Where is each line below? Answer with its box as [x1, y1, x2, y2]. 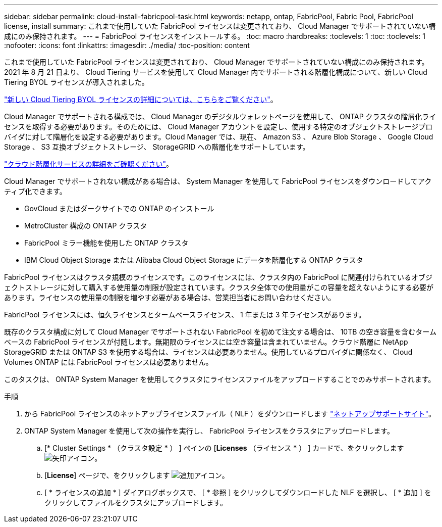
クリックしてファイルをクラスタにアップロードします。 [44, 498, 227, 507]
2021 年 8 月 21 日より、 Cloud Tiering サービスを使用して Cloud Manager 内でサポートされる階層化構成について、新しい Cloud [4, 68, 427, 76]
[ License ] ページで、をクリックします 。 [44, 471, 229, 480]
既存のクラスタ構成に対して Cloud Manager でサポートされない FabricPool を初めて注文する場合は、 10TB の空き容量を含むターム [4, 327, 436, 336]
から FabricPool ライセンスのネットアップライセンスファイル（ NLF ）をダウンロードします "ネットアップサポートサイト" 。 [24, 409, 436, 418]
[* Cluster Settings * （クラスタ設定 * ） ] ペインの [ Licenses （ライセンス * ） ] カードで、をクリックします [44, 444, 404, 452]
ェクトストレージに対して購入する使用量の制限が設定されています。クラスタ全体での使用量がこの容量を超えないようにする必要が [4, 283, 434, 292]
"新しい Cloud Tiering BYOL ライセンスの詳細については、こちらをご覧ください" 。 [4, 95, 278, 104]
